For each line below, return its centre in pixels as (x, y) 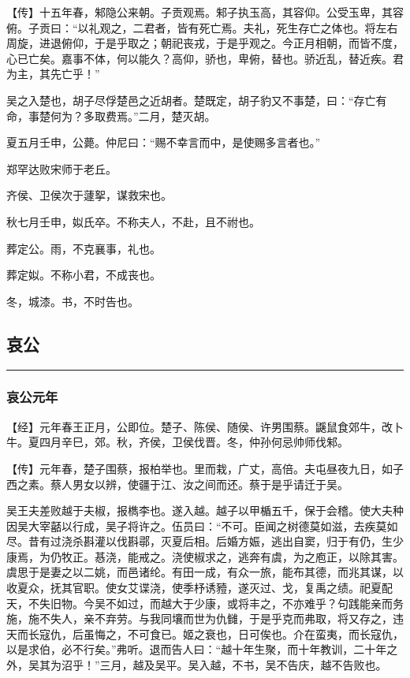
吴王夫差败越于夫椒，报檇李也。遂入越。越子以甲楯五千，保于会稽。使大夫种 (205, 510)
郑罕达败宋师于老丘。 (61, 168)
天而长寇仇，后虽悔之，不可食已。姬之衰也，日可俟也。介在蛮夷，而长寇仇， (205, 633)
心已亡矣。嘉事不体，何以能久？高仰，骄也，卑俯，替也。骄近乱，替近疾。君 (205, 58)
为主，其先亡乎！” (53, 74)
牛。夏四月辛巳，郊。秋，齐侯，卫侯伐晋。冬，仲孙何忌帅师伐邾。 (177, 442)
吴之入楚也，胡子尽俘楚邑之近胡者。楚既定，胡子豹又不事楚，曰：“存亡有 (197, 100)
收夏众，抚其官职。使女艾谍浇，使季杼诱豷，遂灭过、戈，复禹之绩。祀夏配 (199, 588)
